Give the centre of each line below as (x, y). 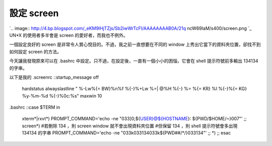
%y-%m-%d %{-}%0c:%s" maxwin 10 (62, 95)
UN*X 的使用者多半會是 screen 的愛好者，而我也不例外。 (69, 35)
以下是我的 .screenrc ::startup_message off (54, 77)
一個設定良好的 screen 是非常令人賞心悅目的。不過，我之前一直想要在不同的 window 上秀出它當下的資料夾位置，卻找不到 (135, 44)
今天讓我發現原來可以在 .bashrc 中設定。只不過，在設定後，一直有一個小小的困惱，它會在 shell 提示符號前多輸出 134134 (134, 61)
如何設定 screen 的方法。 (35, 52)
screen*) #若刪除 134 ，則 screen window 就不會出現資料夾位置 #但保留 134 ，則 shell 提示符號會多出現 (130, 126)
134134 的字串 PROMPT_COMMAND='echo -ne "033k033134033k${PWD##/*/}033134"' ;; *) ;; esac (126, 133)
